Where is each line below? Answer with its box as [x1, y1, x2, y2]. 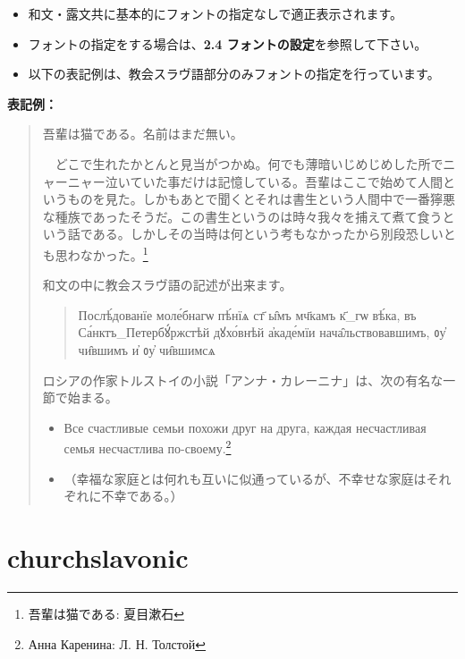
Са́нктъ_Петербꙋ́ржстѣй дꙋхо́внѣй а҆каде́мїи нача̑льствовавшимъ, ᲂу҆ [78, 323, 446, 342]
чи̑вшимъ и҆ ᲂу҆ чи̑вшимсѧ [78, 340, 216, 359]
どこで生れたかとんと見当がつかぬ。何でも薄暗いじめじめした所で [55, 154, 444, 173]
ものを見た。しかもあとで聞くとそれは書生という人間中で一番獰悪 [67, 190, 455, 208]
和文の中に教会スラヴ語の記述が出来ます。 [42, 275, 292, 294]
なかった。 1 [80, 242, 148, 264]
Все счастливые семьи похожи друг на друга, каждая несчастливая [63, 418, 427, 436]
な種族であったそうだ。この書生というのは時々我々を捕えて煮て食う [42, 207, 443, 225]
